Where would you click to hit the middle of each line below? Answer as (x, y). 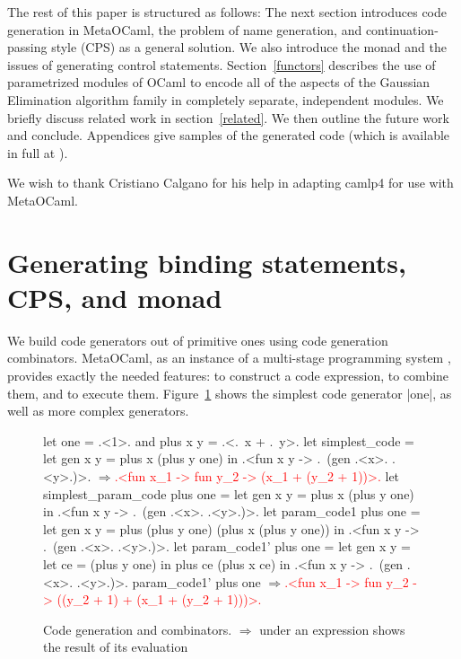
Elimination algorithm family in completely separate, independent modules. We (226, 99)
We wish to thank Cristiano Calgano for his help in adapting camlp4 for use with (230, 183)
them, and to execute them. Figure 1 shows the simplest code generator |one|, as (230, 393)
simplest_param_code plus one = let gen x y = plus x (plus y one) (229, 493)
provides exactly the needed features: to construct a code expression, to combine (228, 376)
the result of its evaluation (116, 647)
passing (27, 47)
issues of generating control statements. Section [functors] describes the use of (222, 64)
